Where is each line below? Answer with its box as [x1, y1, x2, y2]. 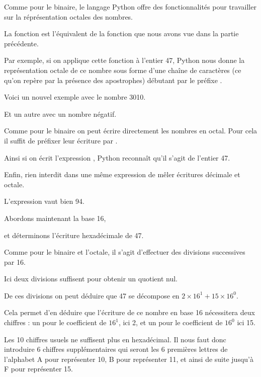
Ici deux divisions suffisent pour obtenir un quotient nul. [4, 273, 178, 284]
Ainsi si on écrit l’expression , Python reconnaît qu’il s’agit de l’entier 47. [4, 152, 230, 163]
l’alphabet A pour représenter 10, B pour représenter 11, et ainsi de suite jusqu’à [4, 353, 253, 364]
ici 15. [237, 317, 255, 328]
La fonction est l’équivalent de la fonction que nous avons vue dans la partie [4, 28, 239, 39]
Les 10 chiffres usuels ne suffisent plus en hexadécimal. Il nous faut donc [4, 334, 226, 344]
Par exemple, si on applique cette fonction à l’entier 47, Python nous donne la [4, 55, 245, 65]
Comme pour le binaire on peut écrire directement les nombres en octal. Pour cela [4, 125, 257, 136]
